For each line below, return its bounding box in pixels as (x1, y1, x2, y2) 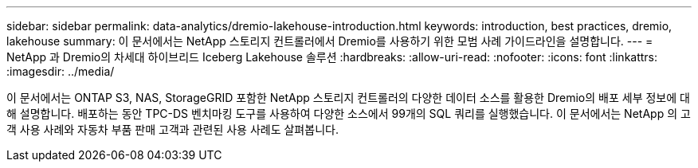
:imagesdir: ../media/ (6, 64, 115, 78)
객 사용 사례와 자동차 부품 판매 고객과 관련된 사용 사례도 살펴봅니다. (6, 123, 339, 136)
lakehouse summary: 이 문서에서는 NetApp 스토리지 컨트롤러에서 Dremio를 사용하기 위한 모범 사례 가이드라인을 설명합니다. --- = (6, 34, 653, 48)
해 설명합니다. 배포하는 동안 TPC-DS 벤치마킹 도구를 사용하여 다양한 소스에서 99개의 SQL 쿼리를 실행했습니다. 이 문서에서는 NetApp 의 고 (6, 107, 691, 120)
